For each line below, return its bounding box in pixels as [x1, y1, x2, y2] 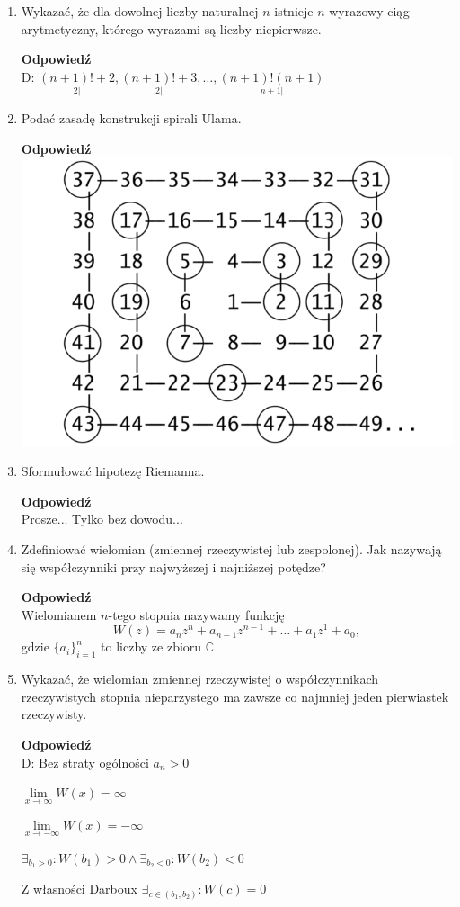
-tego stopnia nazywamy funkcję [108, 605, 285, 624]
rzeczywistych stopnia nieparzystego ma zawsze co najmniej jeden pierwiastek [21, 687, 449, 705]
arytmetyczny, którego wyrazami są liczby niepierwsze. [21, 19, 322, 38]
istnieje [274, 2, 314, 20]
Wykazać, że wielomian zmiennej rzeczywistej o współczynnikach [21, 669, 379, 688]
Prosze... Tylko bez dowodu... [21, 509, 183, 528]
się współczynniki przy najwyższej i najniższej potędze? [21, 557, 326, 576]
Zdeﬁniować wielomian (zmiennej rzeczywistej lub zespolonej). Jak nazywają [21, 539, 442, 558]
